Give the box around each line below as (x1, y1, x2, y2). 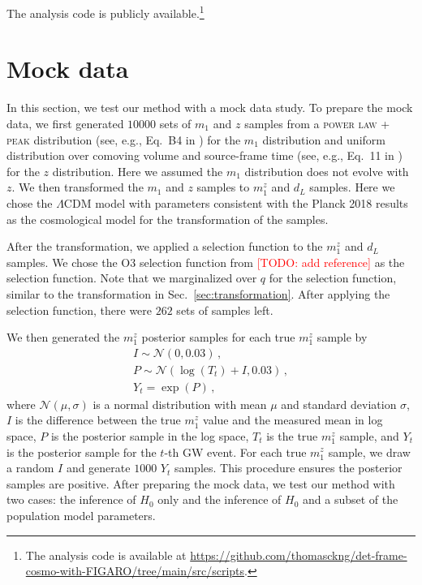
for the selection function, (269, 269, 397, 286)
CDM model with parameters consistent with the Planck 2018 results (63, 194, 408, 211)
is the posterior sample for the (6, 443, 157, 460)
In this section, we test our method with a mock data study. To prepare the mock (6, 99, 413, 116)
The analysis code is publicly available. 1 (6, 2, 205, 21)
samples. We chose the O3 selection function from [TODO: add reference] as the (6, 253, 405, 270)
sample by (316, 329, 368, 346)
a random (6, 459, 54, 476)
